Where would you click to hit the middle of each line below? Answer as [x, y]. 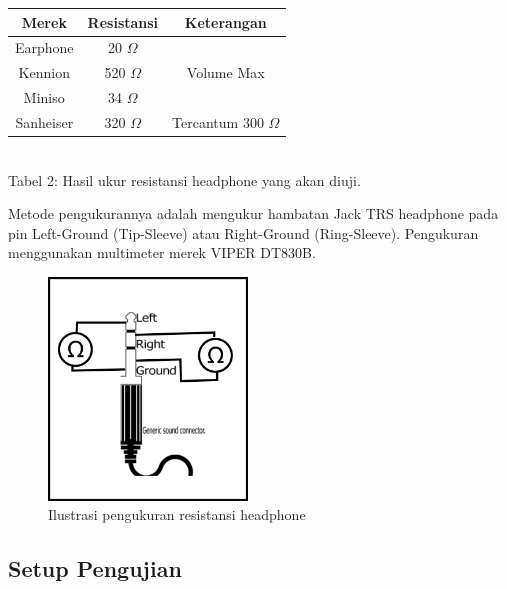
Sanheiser [44, 121]
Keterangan [225, 21]
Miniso [44, 97]
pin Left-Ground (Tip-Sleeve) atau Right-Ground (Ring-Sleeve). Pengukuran [243, 232]
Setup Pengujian [95, 568]
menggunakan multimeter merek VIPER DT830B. [162, 252]
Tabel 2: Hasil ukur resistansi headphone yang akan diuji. [184, 179]
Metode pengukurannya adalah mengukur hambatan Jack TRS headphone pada [253, 213]
